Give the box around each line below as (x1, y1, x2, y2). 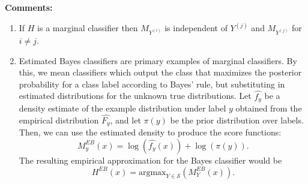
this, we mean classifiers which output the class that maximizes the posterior (19, 66, 302, 79)
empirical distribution (19, 113, 99, 126)
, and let (110, 113, 141, 126)
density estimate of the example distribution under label (19, 102, 226, 114)
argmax (138, 168, 166, 177)
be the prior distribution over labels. (170, 113, 304, 126)
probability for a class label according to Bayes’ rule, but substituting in (19, 77, 285, 90)
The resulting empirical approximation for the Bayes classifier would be (19, 153, 282, 166)
